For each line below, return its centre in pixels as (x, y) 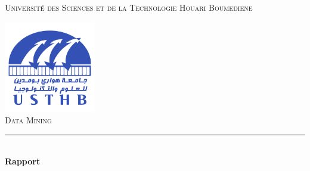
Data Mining (28, 120)
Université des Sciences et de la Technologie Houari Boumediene (129, 7)
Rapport (23, 161)
